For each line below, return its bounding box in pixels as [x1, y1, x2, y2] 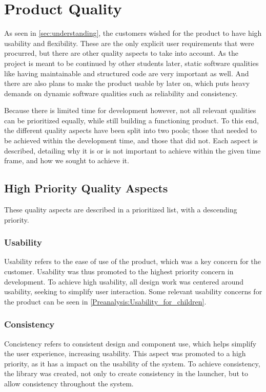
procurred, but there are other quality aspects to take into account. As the [4, 48, 239, 58]
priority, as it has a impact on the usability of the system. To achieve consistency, [4, 358, 260, 368]
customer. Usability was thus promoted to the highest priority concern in [4, 266, 234, 277]
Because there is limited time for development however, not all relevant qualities [4, 105, 256, 116]
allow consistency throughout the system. [4, 378, 134, 389]
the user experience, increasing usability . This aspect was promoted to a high [4, 348, 246, 359]
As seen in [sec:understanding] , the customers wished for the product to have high [4, 28, 262, 38]
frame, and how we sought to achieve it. [4, 155, 129, 166]
